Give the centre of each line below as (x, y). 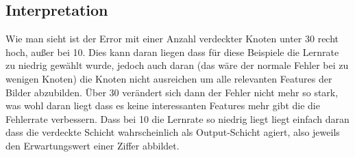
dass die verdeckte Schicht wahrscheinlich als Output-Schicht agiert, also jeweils (173, 132)
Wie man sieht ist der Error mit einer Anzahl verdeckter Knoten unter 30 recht (172, 39)
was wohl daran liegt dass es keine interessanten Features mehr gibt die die (163, 105)
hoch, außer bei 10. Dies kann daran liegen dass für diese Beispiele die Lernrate (172, 52)
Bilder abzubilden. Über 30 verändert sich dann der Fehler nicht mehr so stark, (172, 92)
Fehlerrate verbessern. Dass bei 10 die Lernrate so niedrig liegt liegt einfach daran (177, 118)
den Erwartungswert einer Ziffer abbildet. (93, 145)
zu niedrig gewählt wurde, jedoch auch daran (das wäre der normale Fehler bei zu (177, 65)
